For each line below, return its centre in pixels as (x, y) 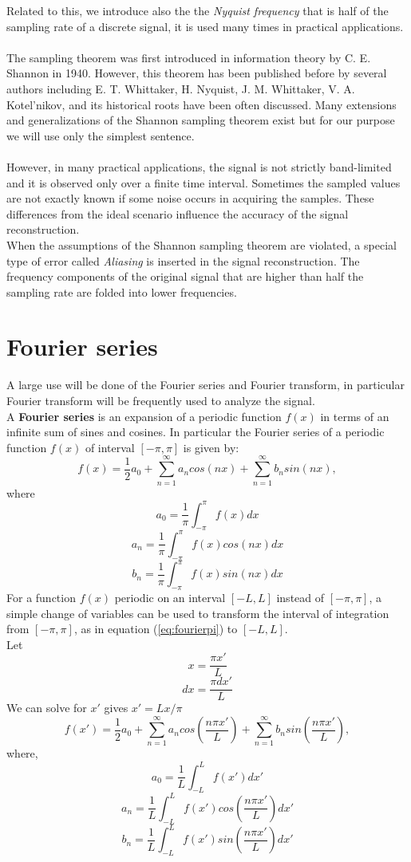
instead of (300, 597)
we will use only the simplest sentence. (101, 135)
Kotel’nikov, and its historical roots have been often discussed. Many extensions (202, 104)
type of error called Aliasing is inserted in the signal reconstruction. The (183, 260)
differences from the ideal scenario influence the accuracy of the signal (178, 213)
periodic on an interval (170, 597)
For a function (41, 597)
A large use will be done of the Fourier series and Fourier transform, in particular (205, 385)
